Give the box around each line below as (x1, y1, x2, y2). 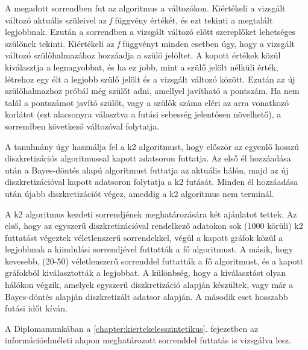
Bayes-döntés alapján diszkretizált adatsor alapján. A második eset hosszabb (5, 290, 288, 302)
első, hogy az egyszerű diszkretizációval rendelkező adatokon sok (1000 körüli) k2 (5, 219, 303, 232)
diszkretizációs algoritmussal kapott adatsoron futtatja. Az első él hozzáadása (5, 152, 291, 164)
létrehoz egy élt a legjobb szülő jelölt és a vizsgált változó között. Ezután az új (5, 72, 295, 85)
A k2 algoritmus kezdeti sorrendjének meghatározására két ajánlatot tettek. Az (5, 207, 297, 220)
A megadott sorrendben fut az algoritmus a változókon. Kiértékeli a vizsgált (5, 2, 286, 14)
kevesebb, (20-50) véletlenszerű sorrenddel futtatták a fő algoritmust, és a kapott (5, 254, 304, 267)
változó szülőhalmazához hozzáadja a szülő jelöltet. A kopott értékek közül (5, 49, 281, 61)
